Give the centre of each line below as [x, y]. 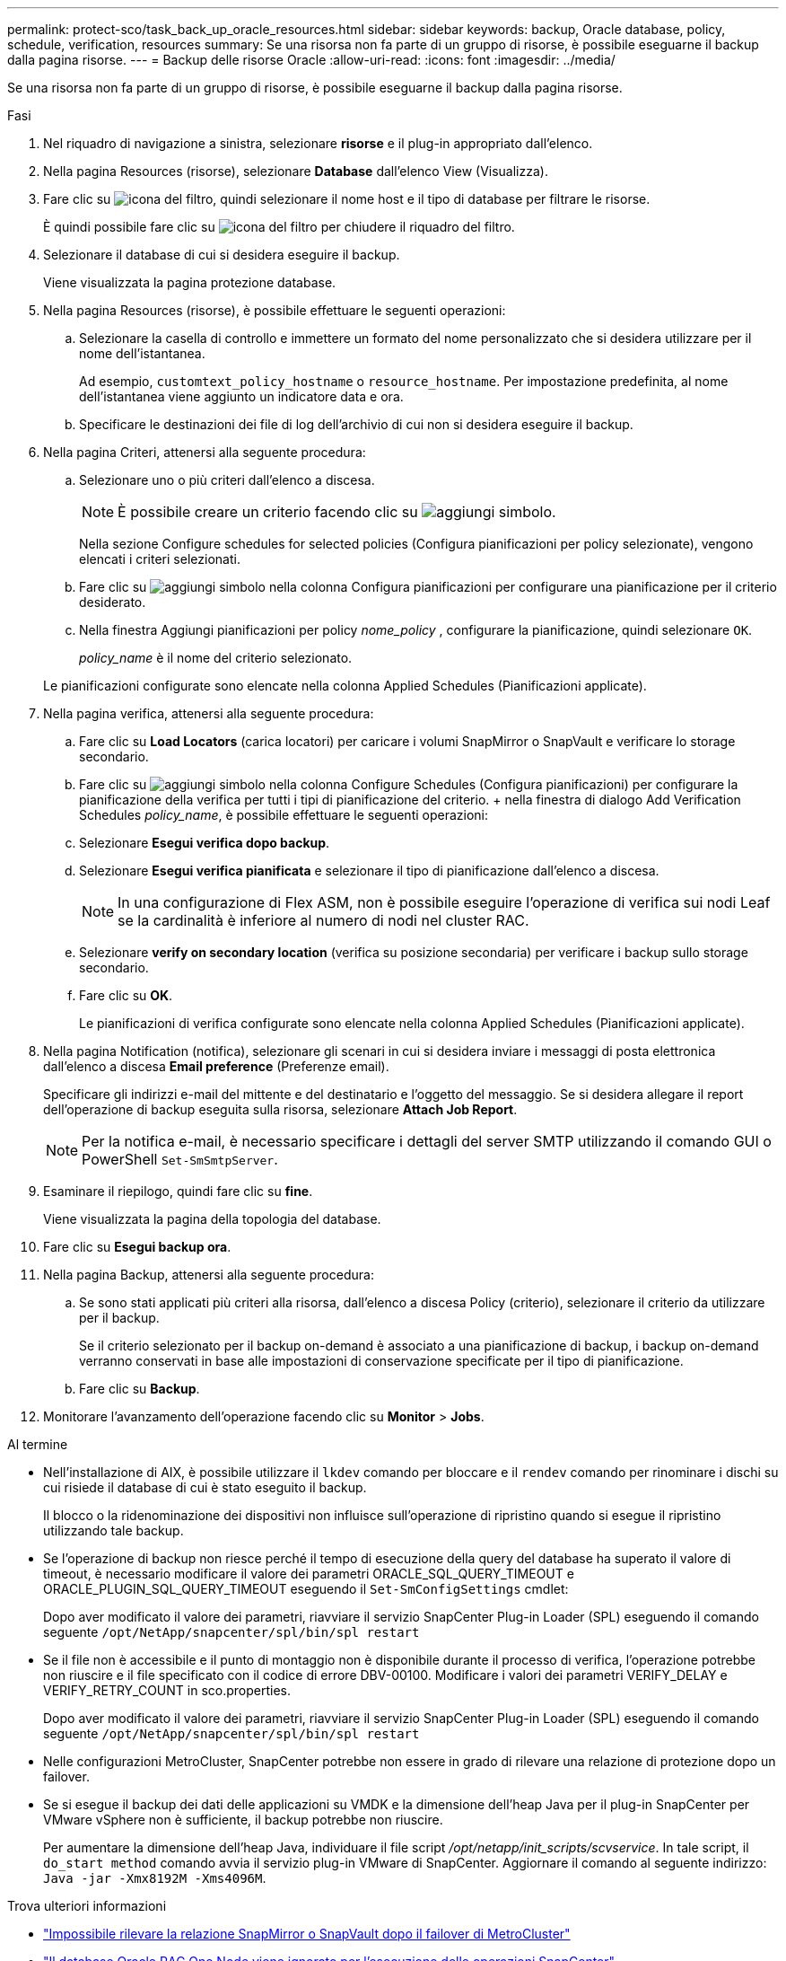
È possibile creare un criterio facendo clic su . [337, 512]
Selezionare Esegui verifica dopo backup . [205, 843]
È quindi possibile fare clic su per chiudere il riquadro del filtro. [279, 227]
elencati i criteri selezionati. [160, 559]
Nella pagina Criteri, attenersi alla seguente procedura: [205, 452]
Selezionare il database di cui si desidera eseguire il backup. [222, 255]
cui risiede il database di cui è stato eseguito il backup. [205, 1487]
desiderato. [113, 602]
